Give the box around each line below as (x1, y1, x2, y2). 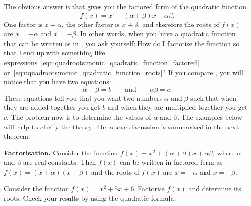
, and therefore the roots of (138, 19, 219, 29)
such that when (190, 92, 236, 103)
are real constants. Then (23, 157, 96, 167)
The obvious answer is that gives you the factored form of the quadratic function (4, 1, 247, 11)
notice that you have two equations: (4, 77, 111, 87)
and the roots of (91, 166, 139, 177)
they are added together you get (4, 102, 100, 112)
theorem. (4, 131, 30, 141)
